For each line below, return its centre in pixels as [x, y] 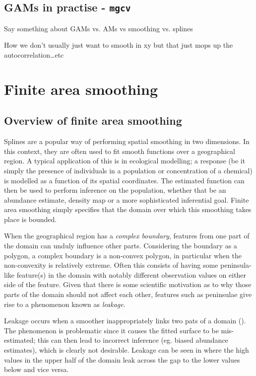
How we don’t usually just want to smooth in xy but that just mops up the [119, 45]
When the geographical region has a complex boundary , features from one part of [127, 236]
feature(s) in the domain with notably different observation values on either [131, 274]
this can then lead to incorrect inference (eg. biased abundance [133, 340]
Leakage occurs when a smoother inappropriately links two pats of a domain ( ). [125, 321]
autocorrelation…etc [34, 54]
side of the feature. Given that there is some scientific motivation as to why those [128, 284]
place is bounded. [31, 219]
